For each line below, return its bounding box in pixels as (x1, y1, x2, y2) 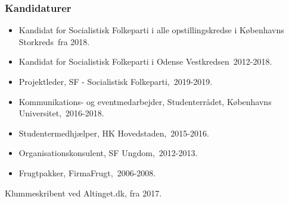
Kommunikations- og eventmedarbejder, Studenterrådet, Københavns (18, 95, 272, 107)
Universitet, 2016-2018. (18, 107, 104, 119)
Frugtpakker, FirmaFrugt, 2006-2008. (18, 166, 156, 179)
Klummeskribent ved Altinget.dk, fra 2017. (5, 186, 162, 199)
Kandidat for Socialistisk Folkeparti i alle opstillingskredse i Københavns (18, 24, 284, 36)
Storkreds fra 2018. (18, 35, 90, 47)
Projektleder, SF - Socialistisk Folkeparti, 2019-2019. (18, 75, 213, 87)
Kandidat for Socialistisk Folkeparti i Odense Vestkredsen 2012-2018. (18, 55, 272, 68)
